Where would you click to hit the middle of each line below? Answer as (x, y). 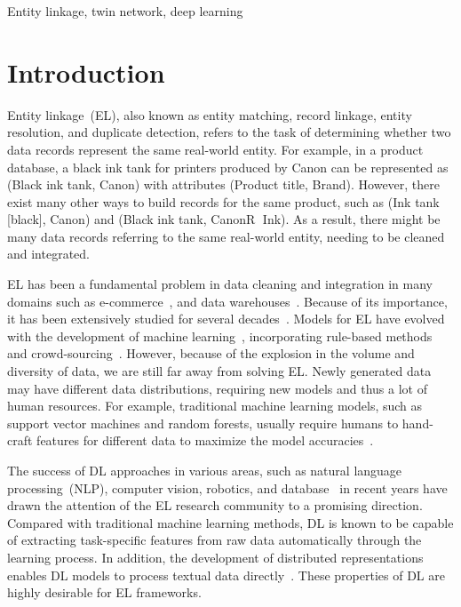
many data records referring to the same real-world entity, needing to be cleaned (226, 236)
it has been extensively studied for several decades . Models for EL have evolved (226, 319)
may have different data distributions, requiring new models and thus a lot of (217, 388)
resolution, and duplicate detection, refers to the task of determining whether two (229, 132)
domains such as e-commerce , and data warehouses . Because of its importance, (227, 301)
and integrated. (49, 254)
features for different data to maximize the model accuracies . (205, 440)
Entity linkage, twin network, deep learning (125, 11)
